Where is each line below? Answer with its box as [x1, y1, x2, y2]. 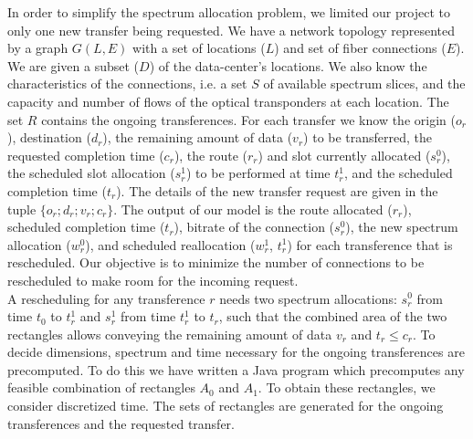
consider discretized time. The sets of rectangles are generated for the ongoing [7, 396, 444, 415]
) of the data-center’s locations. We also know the [149, 56, 427, 75]
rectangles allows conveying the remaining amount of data [7, 324, 332, 343]
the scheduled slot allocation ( [7, 163, 175, 183]
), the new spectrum [345, 217, 458, 236]
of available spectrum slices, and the [263, 74, 466, 93]
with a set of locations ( [132, 38, 266, 57]
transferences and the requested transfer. [7, 413, 236, 433]
